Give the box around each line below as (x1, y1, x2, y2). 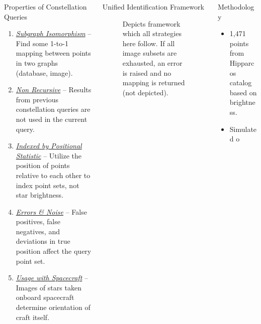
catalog (229, 77, 252, 88)
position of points (16, 160, 70, 171)
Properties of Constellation (4, 2, 87, 12)
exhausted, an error (122, 57, 183, 68)
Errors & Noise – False (16, 206, 87, 217)
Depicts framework (122, 18, 181, 29)
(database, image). (16, 67, 73, 78)
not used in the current (16, 113, 88, 124)
